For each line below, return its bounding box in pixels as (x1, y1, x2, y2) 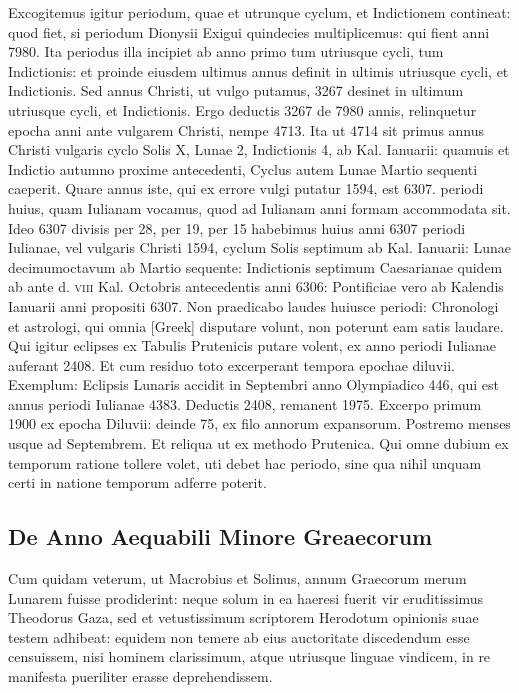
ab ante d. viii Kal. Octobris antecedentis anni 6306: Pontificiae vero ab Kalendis (8, 276, 504, 297)
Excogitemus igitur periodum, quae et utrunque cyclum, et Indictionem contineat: (8, 2, 511, 22)
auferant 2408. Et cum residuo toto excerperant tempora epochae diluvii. (8, 354, 455, 375)
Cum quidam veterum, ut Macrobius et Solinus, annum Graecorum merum (8, 568, 467, 589)
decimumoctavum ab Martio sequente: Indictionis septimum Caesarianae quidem (8, 256, 503, 277)
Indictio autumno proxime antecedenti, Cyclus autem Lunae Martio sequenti (8, 158, 478, 179)
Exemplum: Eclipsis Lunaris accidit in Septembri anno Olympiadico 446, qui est (8, 374, 500, 395)
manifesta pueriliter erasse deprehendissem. (8, 666, 273, 687)
